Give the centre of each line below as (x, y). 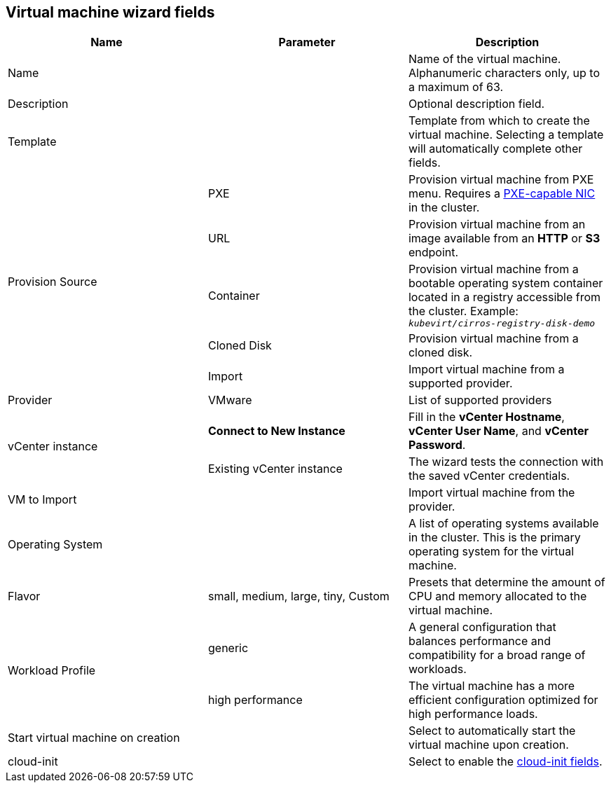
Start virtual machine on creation (94, 738)
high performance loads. (473, 714)
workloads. (437, 669)
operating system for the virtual (491, 552)
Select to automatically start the (492, 731)
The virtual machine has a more (492, 686)
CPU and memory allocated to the (497, 596)
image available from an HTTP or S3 (504, 239)
